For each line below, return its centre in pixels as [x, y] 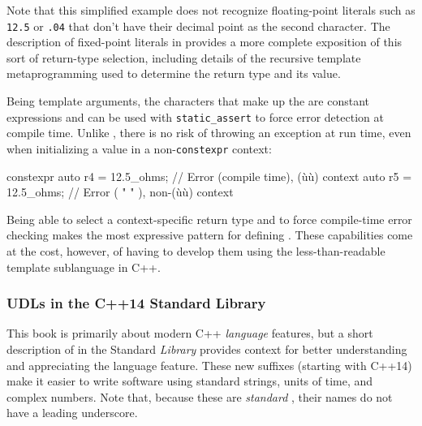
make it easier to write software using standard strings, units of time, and [190, 381]
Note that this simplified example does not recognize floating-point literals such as [211, 10]
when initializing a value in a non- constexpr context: [139, 148]
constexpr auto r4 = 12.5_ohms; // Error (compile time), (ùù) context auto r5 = [209, 176]
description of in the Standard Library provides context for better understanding [207, 349]
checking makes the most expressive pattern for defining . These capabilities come [210, 235]
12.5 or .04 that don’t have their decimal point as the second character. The [198, 26]
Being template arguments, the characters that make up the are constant [188, 101]
